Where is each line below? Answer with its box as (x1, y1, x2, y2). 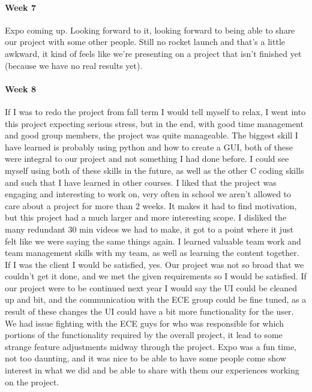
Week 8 (5, 82, 36, 95)
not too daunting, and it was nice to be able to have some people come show (5, 352, 286, 364)
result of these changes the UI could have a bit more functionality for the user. (5, 305, 294, 318)
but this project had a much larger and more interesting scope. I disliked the (5, 211, 287, 224)
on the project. (5, 375, 59, 388)
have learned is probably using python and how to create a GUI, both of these (5, 140, 293, 153)
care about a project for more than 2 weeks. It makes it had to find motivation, (5, 199, 297, 212)
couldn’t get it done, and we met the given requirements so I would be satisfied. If (5, 270, 307, 282)
